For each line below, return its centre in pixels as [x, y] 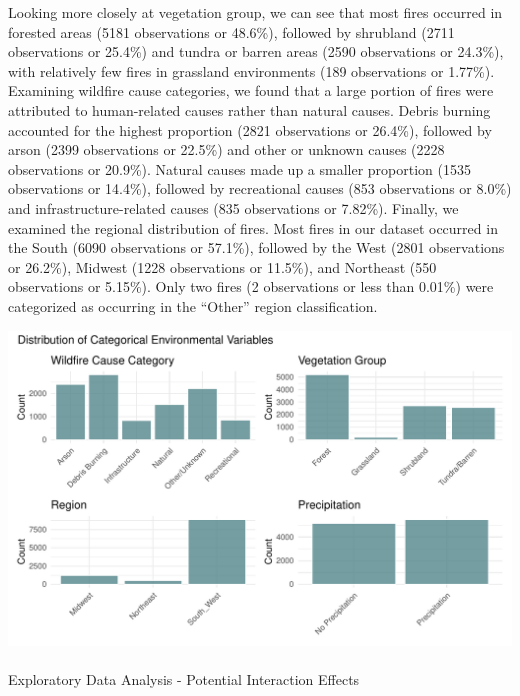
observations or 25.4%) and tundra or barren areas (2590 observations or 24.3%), [256, 51]
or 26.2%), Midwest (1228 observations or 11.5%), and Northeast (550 [222, 266]
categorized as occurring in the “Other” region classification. [193, 305]
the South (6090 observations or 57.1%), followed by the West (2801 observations [256, 247]
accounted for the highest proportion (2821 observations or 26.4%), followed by [250, 129]
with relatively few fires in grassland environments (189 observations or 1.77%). [251, 70]
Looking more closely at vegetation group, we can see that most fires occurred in [255, 12]
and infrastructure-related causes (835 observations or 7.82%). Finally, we [233, 207]
